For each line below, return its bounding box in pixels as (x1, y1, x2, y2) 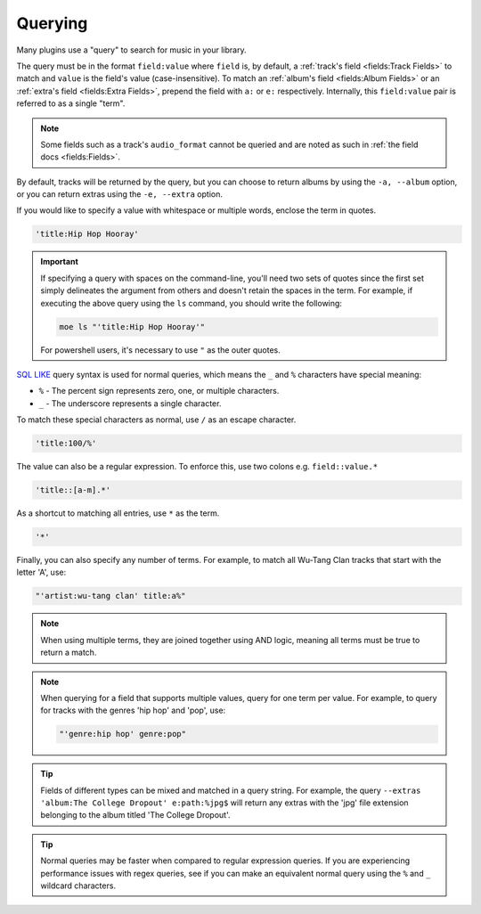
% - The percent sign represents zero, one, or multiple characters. (38, 386, 280, 396)
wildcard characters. (40, 880, 116, 891)
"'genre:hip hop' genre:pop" (59, 729, 187, 739)
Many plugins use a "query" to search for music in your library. (16, 45, 247, 55)
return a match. (40, 647, 97, 658)
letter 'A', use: (16, 567, 67, 578)
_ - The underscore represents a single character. (38, 397, 222, 409)
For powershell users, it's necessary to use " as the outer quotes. (40, 344, 281, 355)
